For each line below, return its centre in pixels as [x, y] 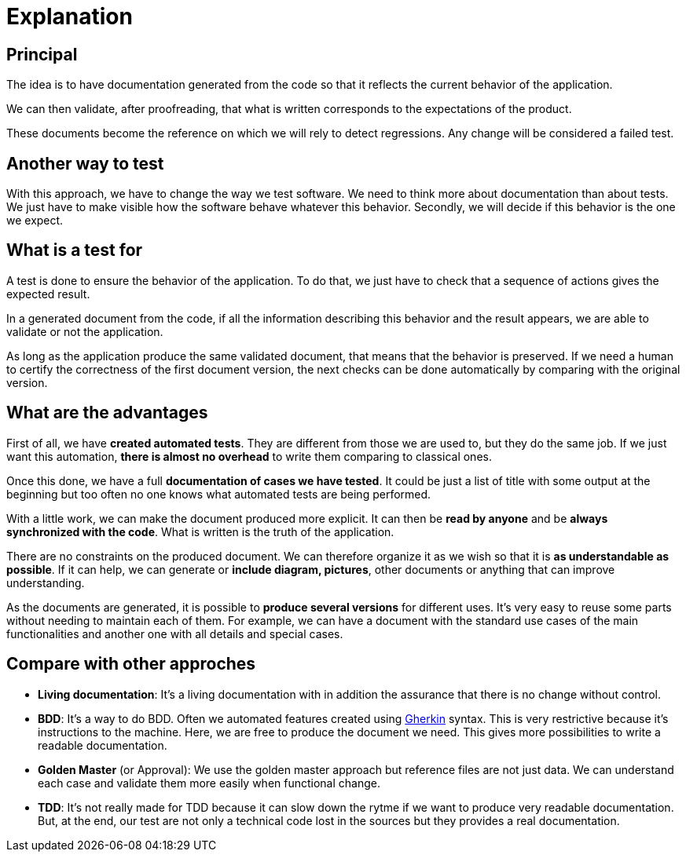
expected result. [48, 294]
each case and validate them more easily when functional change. [209, 783]
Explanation [70, 16]
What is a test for [75, 250]
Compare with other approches [131, 664]
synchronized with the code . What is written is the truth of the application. [200, 531]
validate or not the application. [85, 331]
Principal [42, 54]
